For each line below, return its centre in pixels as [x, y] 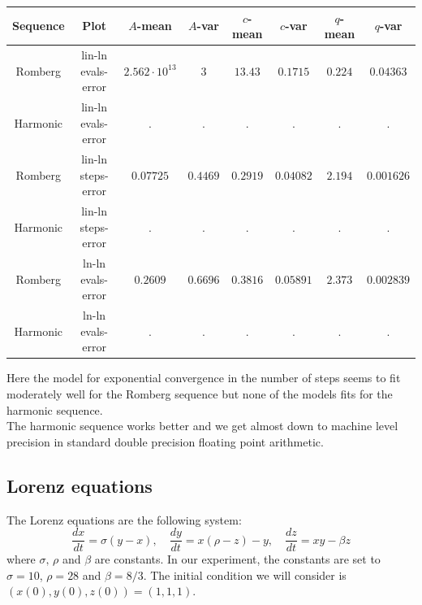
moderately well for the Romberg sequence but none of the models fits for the [200, 393]
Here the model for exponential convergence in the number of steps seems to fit [204, 378]
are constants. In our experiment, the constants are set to [237, 559]
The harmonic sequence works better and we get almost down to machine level [202, 426]
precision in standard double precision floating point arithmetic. [165, 441]
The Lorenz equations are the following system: [124, 519]
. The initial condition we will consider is [245, 575]
